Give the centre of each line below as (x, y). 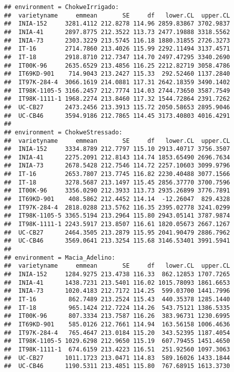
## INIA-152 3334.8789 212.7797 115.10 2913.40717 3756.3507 (117, 149)
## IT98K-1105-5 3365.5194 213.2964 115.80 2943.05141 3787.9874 (117, 216)
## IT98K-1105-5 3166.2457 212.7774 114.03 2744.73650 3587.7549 (117, 90)
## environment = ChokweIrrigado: (62, 7)
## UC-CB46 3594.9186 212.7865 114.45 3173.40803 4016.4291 (117, 116)
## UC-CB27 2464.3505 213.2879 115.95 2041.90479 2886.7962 (117, 232)
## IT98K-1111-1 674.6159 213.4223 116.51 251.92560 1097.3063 (117, 349)
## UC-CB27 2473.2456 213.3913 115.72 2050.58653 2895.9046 (117, 107)
